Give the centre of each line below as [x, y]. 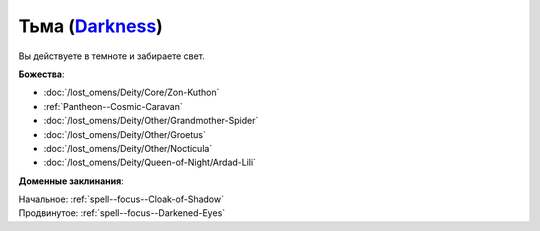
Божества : [41, 74]
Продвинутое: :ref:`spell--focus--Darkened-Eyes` [122, 213]
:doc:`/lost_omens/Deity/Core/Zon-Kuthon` [131, 92]
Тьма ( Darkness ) [91, 26]
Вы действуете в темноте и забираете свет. [111, 56]
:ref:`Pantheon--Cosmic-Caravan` [113, 106]
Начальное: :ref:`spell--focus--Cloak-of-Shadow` [121, 199]
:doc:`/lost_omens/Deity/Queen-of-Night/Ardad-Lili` [150, 162]
